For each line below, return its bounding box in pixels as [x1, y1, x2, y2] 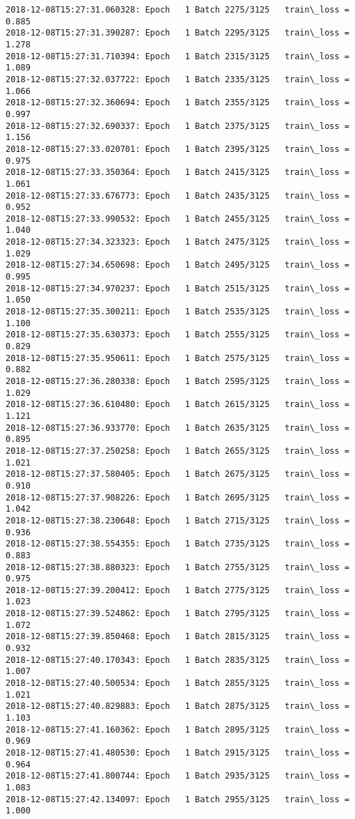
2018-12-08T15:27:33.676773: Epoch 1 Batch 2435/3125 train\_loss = [6, 190, 349, 201]
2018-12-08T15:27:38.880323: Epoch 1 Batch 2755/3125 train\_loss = [6, 562, 349, 572]
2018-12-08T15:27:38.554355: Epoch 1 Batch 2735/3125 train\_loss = [6, 539, 349, 549]
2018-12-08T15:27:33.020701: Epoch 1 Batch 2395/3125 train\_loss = [6, 144, 349, 154]
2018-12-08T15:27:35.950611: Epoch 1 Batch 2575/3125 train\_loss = [6, 353, 349, 363]
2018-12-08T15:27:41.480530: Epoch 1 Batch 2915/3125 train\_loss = [6, 748, 349, 758]
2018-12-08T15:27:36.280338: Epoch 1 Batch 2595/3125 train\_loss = [6, 376, 349, 386]
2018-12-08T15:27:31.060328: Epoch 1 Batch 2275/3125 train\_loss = [6, 5, 349, 15]
